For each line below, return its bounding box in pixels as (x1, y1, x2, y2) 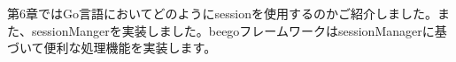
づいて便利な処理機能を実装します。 (7, 38, 217, 57)
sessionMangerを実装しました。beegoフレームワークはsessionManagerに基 (31, 21, 447, 39)
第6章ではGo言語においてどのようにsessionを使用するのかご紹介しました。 (7, 4, 438, 22)
